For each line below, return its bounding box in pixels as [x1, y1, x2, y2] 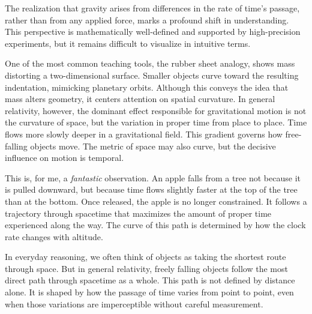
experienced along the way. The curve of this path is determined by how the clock [5, 219, 306, 231]
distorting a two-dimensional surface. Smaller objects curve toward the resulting [5, 68, 299, 81]
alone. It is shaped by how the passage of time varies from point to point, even [5, 286, 294, 298]
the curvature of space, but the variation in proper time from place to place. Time [5, 116, 307, 128]
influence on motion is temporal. [5, 151, 124, 164]
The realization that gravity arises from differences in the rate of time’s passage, [5, 2, 300, 14]
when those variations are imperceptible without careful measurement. [5, 297, 263, 310]
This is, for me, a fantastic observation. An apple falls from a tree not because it [5, 171, 301, 184]
